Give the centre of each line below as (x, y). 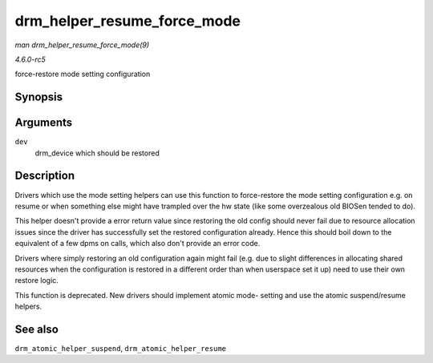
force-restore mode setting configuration (83, 74)
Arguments (44, 123)
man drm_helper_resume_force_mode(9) (82, 45)
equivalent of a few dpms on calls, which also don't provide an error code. (138, 244)
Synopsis (39, 97)
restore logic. (37, 280)
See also (37, 329)
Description (45, 176)
